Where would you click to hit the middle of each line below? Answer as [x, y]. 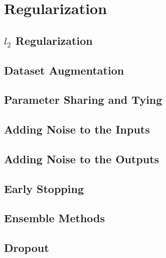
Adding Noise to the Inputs [77, 129]
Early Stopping [44, 188]
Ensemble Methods [55, 218]
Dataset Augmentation [64, 70]
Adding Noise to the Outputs [82, 158]
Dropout [27, 248]
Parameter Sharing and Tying [83, 100]
